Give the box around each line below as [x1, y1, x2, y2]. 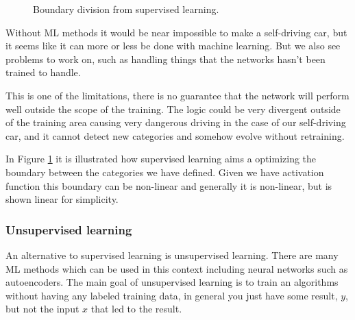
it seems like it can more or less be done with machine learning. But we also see [5, 38, 341, 53]
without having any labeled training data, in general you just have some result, [5, 288, 338, 302]
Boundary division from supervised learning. [33, 2, 219, 16]
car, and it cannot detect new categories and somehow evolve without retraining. [5, 128, 345, 143]
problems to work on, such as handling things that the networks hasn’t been [5, 51, 326, 66]
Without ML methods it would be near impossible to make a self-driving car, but [5, 25, 347, 39]
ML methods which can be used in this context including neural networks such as [5, 261, 348, 275]
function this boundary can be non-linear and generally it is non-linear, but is [5, 178, 332, 193]
